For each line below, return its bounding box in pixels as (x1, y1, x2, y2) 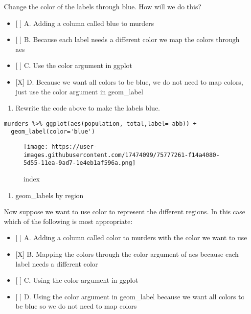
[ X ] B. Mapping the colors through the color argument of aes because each (15, 249, 239, 259)
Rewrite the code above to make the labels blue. (15, 103, 160, 113)
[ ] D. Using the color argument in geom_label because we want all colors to (15, 291, 245, 301)
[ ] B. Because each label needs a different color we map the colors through (15, 34, 240, 45)
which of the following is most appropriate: (4, 216, 133, 226)
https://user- (51, 143, 97, 151)
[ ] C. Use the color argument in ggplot (15, 60, 132, 70)
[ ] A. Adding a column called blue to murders (15, 18, 154, 28)
